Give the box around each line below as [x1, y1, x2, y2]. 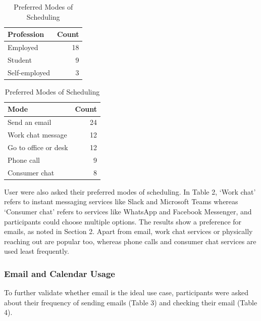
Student [8, 54, 32, 65]
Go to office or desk [8, 142, 68, 152]
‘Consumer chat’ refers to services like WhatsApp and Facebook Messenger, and [4, 206, 252, 216]
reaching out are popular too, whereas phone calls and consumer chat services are [4, 236, 256, 246]
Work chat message [8, 129, 67, 140]
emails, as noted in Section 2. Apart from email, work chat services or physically [4, 226, 253, 237]
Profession [8, 29, 44, 39]
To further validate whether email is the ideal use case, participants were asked [4, 287, 248, 298]
